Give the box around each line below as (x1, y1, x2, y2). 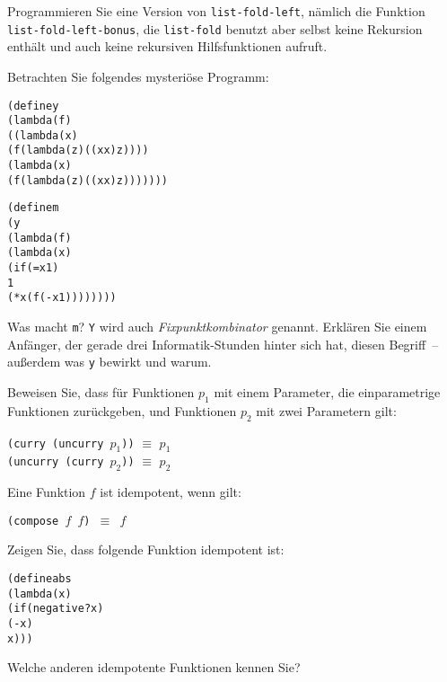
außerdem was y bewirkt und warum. (7, 352, 212, 371)
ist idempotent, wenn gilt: (100, 483, 241, 501)
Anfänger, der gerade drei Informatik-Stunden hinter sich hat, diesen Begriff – (7, 334, 439, 353)
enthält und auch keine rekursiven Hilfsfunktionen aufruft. (7, 37, 328, 56)
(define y (7, 99, 59, 112)
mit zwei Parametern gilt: (256, 401, 397, 420)
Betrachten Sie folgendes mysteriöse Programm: (7, 66, 269, 85)
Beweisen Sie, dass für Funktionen (7, 382, 195, 401)
